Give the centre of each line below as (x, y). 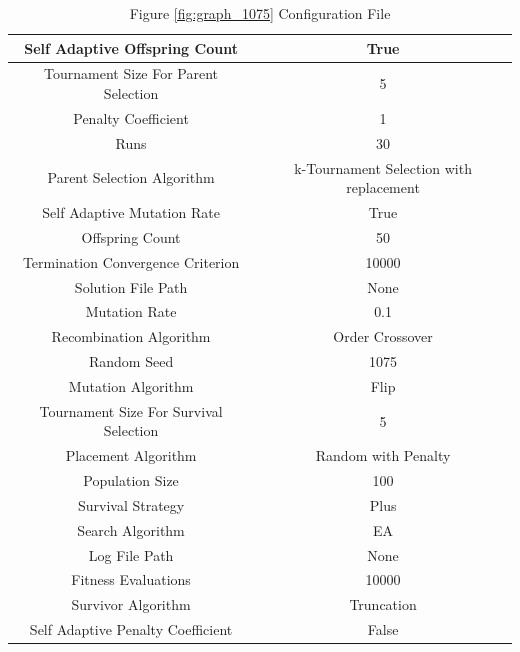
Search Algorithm (131, 529)
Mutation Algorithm (131, 385)
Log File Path (131, 554)
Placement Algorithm (131, 455)
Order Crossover (383, 336)
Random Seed (131, 361)
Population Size (131, 480)
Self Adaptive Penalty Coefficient (131, 629)
